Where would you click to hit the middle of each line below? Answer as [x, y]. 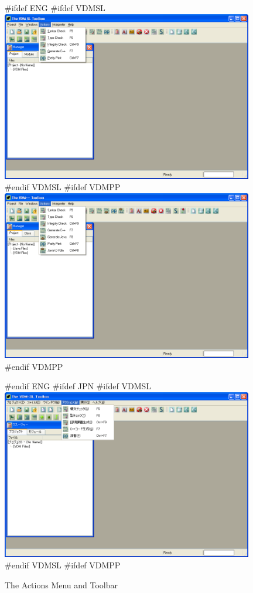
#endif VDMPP [34, 366]
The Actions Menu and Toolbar [61, 585]
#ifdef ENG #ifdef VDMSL [55, 8]
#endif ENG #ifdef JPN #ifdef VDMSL [78, 386]
